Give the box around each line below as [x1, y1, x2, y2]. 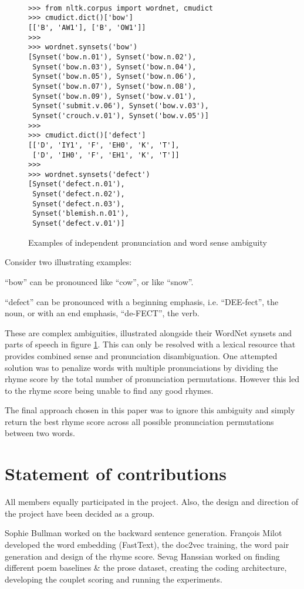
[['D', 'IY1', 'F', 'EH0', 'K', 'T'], [28, 140, 180, 149]
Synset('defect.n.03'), [32, 199, 125, 208]
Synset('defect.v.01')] [32, 219, 125, 228]
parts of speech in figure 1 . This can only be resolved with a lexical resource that [5, 338, 296, 350]
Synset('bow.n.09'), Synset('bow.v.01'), [32, 92, 197, 101]
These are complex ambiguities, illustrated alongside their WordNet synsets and [5, 326, 292, 339]
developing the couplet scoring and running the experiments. [5, 573, 222, 585]
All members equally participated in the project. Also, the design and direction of [5, 496, 299, 508]
